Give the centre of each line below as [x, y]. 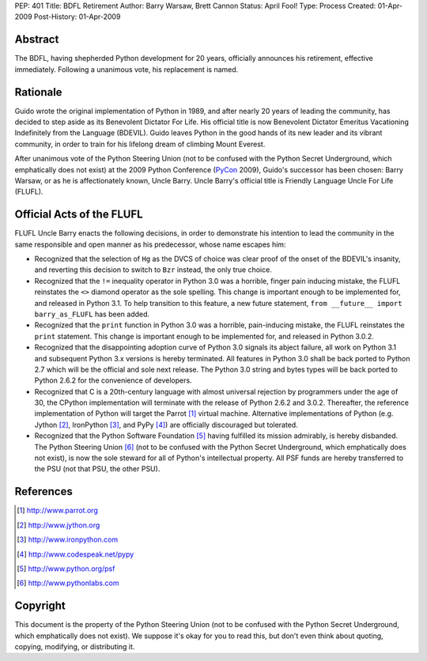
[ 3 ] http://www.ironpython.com [68, 540]
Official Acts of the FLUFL [79, 215]
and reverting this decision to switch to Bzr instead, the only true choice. [153, 270]
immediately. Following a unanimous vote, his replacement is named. [127, 69]
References [43, 491]
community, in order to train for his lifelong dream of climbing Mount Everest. [140, 144]
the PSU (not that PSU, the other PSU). [97, 469]
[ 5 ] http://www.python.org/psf [66, 568]
